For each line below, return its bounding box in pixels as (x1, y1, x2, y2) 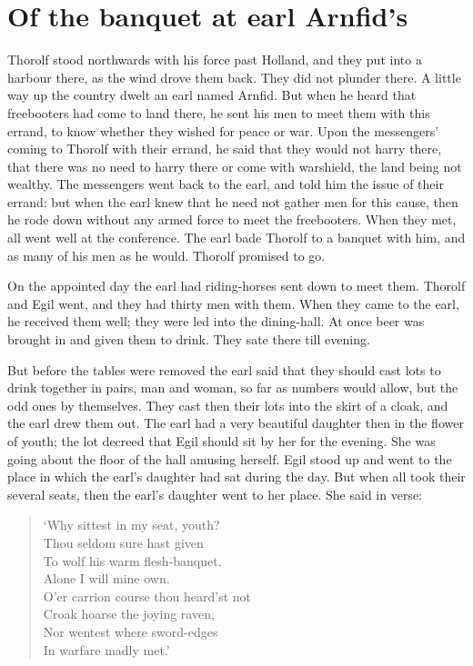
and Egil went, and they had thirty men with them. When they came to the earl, (7, 293, 459, 313)
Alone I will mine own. (43, 569, 170, 588)
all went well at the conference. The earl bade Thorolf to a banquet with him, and (7, 228, 466, 247)
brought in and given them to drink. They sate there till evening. (7, 330, 370, 349)
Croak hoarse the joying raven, (43, 604, 215, 623)
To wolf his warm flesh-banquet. (43, 551, 222, 570)
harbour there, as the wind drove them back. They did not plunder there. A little (7, 67, 461, 86)
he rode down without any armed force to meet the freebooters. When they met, (7, 210, 457, 229)
